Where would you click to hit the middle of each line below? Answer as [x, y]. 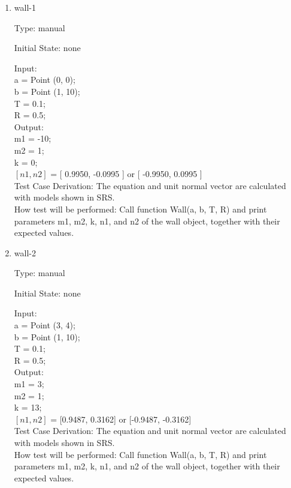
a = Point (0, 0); [45, 80]
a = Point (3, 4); [45, 325]
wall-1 [25, 7]
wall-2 [25, 252]
